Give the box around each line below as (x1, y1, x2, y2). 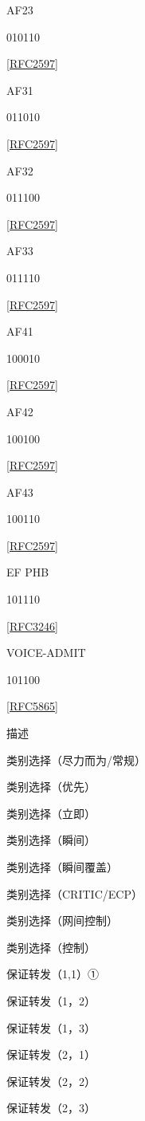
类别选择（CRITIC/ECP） (6, 885, 143, 902)
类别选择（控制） (6, 938, 96, 955)
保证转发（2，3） (6, 1099, 96, 1116)
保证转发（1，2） (6, 992, 96, 1009)
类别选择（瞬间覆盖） (6, 859, 118, 875)
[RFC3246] (6, 617, 58, 634)
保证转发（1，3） (6, 1019, 96, 1036)
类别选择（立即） (6, 804, 96, 821)
